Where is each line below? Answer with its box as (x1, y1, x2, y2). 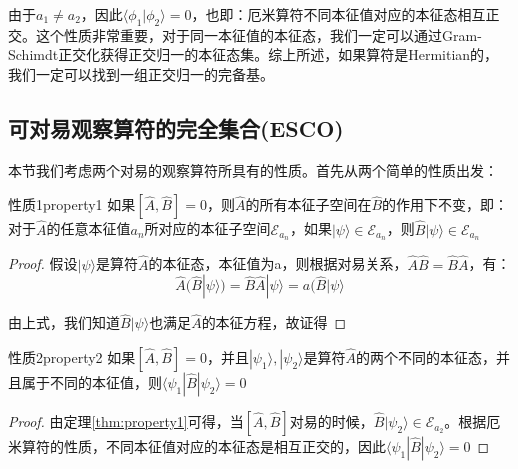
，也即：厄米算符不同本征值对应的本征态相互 (191, 4, 486, 24)
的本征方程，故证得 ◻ (201, 312, 347, 333)
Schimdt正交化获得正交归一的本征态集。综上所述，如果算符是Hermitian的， (8, 44, 499, 65)
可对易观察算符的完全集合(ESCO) (8, 112, 344, 143)
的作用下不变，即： (382, 194, 509, 215)
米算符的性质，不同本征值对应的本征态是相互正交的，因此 (8, 436, 386, 457)
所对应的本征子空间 (144, 218, 271, 239)
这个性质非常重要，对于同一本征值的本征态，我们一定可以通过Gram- (35, 24, 482, 45)
